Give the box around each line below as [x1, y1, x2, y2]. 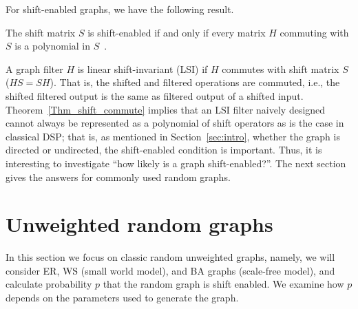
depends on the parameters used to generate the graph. [6, 290, 239, 305]
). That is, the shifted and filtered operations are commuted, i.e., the [50, 75, 340, 89]
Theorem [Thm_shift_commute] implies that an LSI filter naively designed [6, 102, 326, 116]
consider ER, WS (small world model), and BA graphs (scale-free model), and [6, 263, 335, 277]
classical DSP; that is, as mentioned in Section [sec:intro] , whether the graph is [6, 129, 340, 143]
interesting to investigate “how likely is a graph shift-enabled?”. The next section [6, 156, 346, 170]
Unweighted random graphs [6, 210, 273, 238]
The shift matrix [6, 25, 76, 39]
